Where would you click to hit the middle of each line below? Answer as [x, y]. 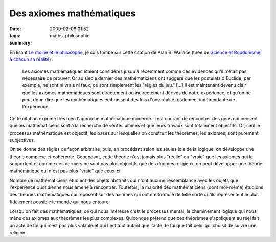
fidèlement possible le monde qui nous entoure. [60, 202]
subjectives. [22, 140]
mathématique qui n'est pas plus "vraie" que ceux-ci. [66, 171]
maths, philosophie [70, 35]
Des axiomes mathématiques [73, 13]
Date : [15, 29]
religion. [18, 232]
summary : [21, 43]
